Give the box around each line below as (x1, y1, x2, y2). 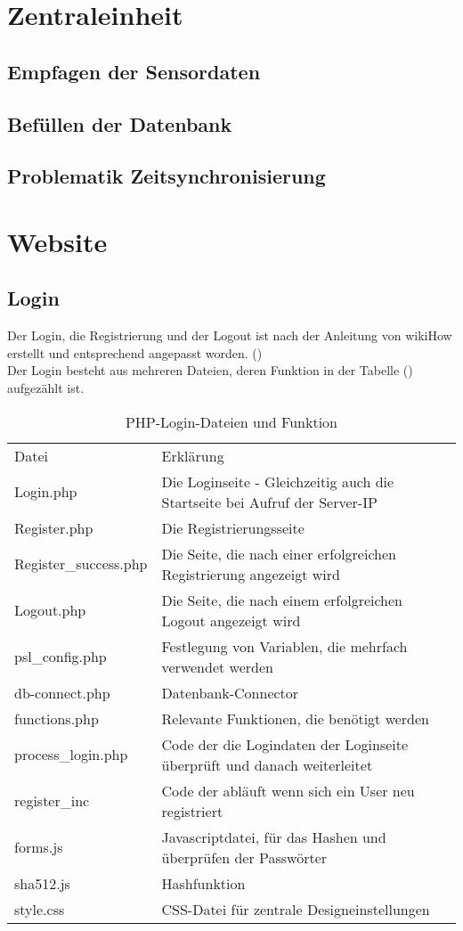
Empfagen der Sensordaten (7, 57, 261, 85)
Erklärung (161, 445, 224, 466)
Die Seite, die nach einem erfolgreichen (161, 589, 403, 610)
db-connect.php (14, 682, 110, 703)
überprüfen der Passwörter (161, 846, 328, 868)
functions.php (14, 707, 99, 729)
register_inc (14, 790, 90, 812)
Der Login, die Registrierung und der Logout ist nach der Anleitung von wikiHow (7, 326, 452, 345)
